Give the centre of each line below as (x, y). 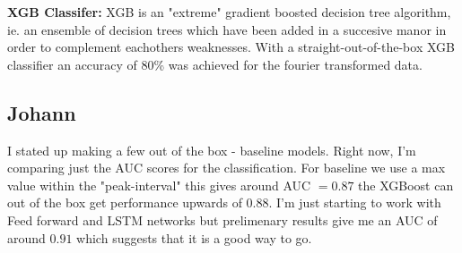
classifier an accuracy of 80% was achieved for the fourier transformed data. (215, 64)
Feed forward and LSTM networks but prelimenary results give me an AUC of (222, 219)
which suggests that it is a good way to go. (194, 237)
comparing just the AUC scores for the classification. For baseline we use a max (227, 168)
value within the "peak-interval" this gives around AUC (159, 185)
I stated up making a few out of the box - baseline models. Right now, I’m (212, 150)
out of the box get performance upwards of (125, 202)
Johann (42, 112)
